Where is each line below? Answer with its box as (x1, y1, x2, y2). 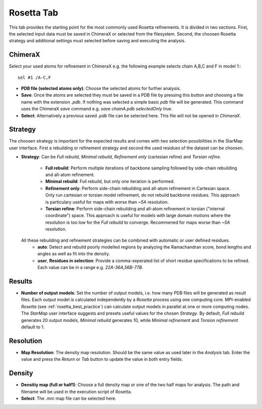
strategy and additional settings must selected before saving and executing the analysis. (9, 38, 186, 44)
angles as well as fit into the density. (37, 251, 110, 257)
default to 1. (21, 324, 45, 330)
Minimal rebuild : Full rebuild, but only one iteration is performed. (45, 178, 175, 184)
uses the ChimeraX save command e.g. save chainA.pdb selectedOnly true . (21, 106, 173, 112)
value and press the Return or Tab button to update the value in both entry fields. (21, 356, 183, 362)
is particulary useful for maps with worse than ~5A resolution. (45, 199, 169, 205)
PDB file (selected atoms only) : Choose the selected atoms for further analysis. (21, 86, 181, 91)
